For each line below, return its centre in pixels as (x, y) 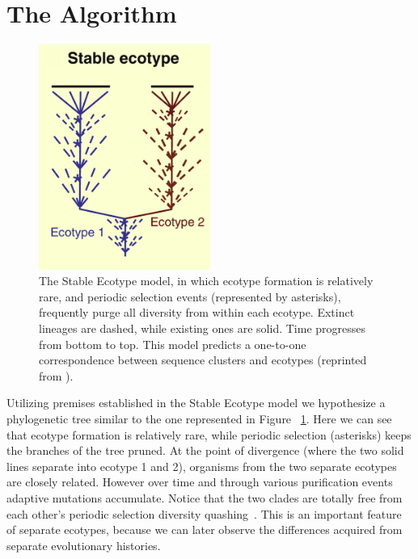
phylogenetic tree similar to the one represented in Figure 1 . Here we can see (199, 419)
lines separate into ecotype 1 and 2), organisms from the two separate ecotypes (202, 466)
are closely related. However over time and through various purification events (200, 482)
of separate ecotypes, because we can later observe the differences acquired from (205, 530)
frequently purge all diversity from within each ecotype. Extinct (197, 312)
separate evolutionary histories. (84, 545)
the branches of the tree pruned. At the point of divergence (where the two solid (205, 450)
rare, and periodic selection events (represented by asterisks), (190, 296)
